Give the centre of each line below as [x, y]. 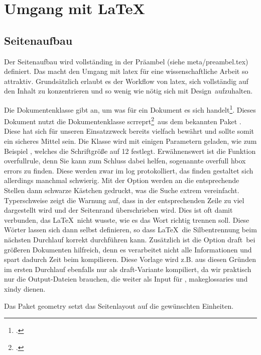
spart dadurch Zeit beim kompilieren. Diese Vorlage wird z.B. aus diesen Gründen [130, 259]
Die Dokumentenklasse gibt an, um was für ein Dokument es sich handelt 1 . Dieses [130, 109]
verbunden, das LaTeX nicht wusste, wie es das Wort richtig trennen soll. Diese [127, 219]
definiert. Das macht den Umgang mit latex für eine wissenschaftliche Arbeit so [126, 71]
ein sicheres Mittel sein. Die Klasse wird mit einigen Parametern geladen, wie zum [130, 141]
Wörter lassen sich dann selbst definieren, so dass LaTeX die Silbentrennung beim [130, 230]
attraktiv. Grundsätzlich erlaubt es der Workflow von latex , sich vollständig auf [126, 81]
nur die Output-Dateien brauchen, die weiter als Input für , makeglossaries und [126, 279]
